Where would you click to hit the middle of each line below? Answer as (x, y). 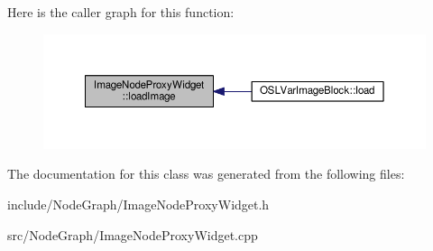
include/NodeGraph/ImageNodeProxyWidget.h (138, 204)
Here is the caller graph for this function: (121, 12)
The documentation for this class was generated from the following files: (206, 174)
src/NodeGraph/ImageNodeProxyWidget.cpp (133, 234)
